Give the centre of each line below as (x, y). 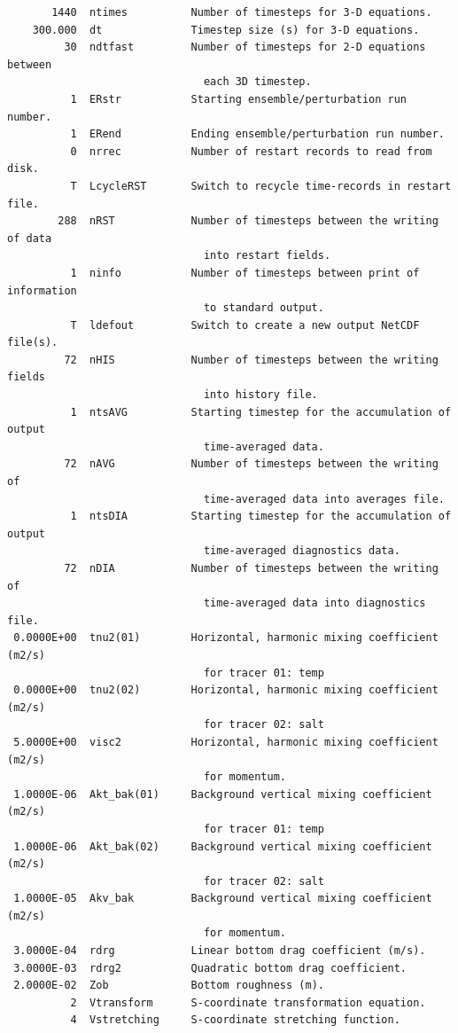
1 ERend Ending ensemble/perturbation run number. (257, 134)
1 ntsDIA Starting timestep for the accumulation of (261, 516)
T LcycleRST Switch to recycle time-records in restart (261, 186)
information (42, 290)
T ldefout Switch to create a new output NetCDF (245, 325)
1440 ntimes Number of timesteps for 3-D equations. (242, 12)
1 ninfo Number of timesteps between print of (245, 273)
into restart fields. (267, 256)
